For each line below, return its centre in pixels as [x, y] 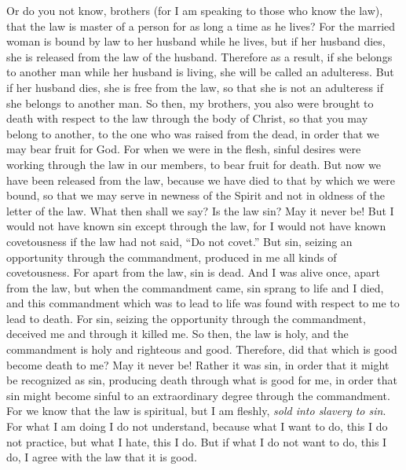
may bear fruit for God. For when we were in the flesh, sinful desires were [184, 149]
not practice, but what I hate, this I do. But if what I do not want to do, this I [197, 441]
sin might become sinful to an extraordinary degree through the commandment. [198, 395]
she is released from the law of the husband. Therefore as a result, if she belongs [199, 56]
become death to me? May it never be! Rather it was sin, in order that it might [198, 364]
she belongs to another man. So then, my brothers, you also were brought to [190, 103]
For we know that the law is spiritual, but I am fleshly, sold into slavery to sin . [196, 411]
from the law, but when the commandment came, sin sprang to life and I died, [195, 287]
